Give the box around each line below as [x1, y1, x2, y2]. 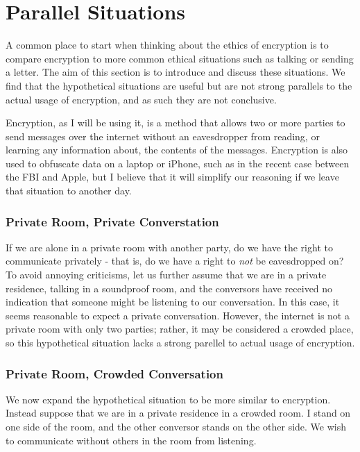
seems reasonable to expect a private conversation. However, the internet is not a [6, 308, 350, 322]
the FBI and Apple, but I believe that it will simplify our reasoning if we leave [6, 169, 339, 184]
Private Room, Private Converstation [6, 212, 219, 230]
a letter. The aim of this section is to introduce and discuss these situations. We [6, 65, 345, 79]
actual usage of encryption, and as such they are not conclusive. [6, 92, 277, 106]
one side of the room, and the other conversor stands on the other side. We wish [6, 419, 347, 434]
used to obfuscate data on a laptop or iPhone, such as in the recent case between [6, 156, 350, 170]
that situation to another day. [6, 183, 132, 198]
